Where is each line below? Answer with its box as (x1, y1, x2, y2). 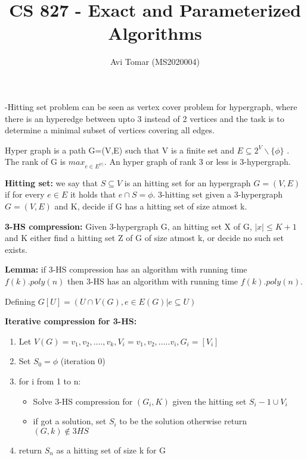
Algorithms (108, 21, 202, 45)
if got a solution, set (33, 415, 107, 427)
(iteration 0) (60, 355, 106, 367)
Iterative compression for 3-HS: (5, 315, 137, 327)
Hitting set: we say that (5, 176, 98, 189)
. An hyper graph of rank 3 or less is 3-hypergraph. (104, 155, 291, 168)
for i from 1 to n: (18, 374, 81, 387)
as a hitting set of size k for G (56, 443, 166, 456)
